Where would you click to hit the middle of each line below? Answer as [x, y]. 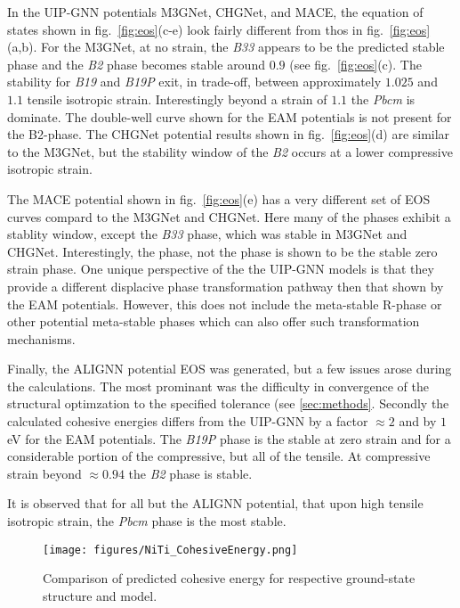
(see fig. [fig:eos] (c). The [355, 64]
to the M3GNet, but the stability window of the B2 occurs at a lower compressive [230, 151]
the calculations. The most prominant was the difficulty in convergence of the [218, 386]
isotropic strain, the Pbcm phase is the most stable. [147, 521]
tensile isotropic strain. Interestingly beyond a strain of [177, 99]
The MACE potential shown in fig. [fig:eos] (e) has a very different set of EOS [219, 198]
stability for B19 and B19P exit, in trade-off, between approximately [194, 82]
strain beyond [44, 473]
